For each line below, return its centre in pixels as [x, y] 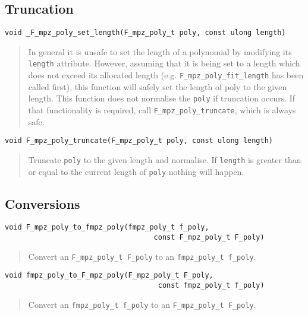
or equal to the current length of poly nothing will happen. [136, 171]
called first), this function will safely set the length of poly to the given [158, 86]
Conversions [43, 203]
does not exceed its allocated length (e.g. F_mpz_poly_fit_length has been [166, 75]
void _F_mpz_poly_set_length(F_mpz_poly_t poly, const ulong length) [145, 33]
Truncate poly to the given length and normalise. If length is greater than [165, 159]
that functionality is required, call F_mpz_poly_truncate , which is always [162, 110]
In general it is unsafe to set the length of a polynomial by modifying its [160, 51]
